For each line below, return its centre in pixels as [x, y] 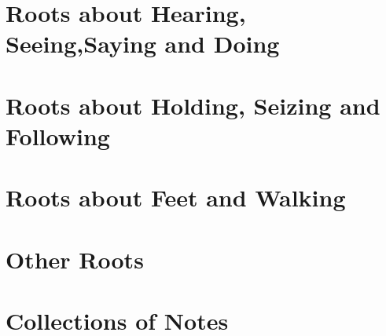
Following [58, 135]
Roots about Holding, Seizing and [193, 105]
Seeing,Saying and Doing [143, 44]
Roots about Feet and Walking [176, 197]
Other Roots [75, 259]
